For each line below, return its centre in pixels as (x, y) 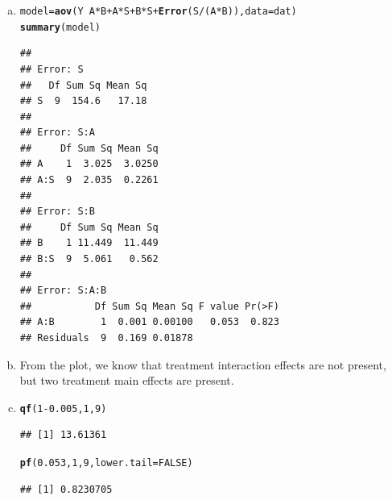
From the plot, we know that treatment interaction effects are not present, (203, 364)
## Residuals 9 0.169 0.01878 (106, 338)
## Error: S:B (57, 212)
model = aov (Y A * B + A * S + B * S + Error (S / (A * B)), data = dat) (158, 11)
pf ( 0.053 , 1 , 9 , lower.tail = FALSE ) (106, 463)
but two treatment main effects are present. (127, 380)
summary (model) (60, 27)
